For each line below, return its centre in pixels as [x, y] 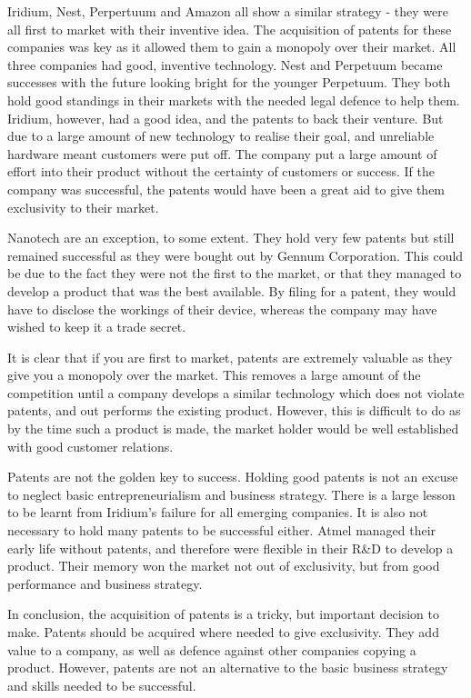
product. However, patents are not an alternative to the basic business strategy [228, 668]
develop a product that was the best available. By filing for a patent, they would [232, 290]
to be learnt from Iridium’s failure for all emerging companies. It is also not [218, 512]
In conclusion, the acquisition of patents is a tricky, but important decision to [223, 614]
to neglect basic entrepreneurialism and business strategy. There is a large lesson [231, 494]
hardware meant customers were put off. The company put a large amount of [222, 153]
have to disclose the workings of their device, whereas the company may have [222, 309]
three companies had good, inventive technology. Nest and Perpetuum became [225, 64]
